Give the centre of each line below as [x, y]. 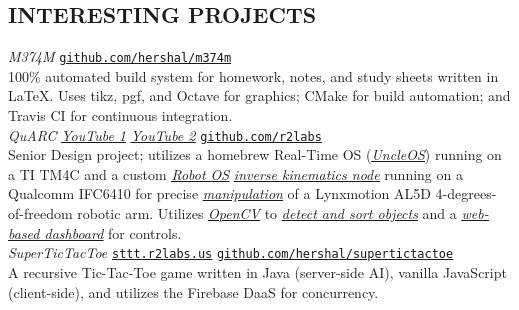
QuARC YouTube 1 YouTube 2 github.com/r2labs [165, 134]
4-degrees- [466, 193]
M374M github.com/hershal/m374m [120, 56]
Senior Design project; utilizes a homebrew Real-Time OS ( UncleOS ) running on [255, 154]
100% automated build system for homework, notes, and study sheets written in [253, 75]
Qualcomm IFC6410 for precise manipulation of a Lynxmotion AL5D [219, 193]
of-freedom [40, 213]
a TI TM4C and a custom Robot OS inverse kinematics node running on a [235, 173]
